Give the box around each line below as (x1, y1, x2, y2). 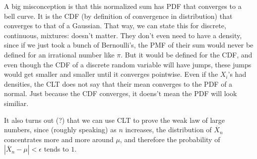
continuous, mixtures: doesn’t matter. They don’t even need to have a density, (4, 30, 242, 40)
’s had (228, 69, 247, 79)
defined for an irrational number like (4, 49, 115, 59)
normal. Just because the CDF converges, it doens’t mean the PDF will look (4, 88, 237, 99)
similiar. (4, 98, 29, 108)
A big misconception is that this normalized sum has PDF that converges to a (4, 1, 242, 11)
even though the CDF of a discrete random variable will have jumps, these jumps (4, 59, 252, 69)
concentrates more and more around (4, 134, 114, 144)
